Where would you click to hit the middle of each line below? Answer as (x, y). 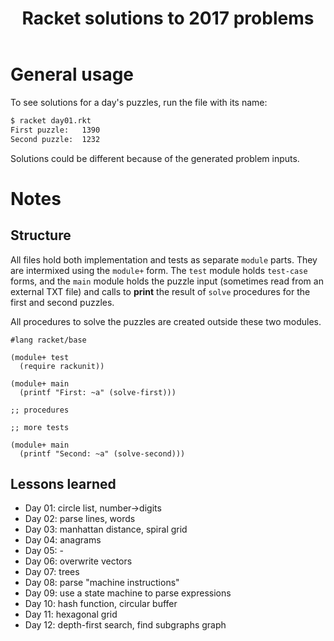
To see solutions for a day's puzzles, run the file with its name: (139, 102)
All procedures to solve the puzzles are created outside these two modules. (166, 321)
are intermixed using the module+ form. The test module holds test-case (159, 270)
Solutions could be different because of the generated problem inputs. (155, 158)
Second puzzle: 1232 (55, 139)
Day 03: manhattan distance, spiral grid (106, 529)
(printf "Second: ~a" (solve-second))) (102, 453)
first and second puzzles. (62, 302)
